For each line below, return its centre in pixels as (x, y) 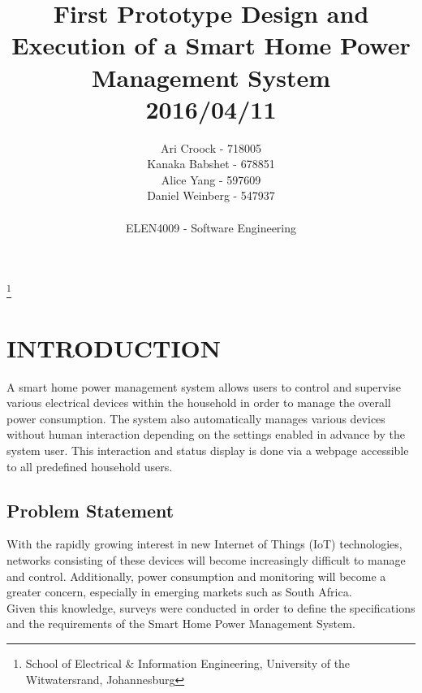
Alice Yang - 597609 (211, 179)
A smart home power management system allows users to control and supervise (204, 386)
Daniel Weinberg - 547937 (211, 195)
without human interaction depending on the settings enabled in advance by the (206, 434)
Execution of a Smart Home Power (211, 45)
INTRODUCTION (114, 347)
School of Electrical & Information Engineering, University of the (188, 663)
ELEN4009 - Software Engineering (211, 227)
